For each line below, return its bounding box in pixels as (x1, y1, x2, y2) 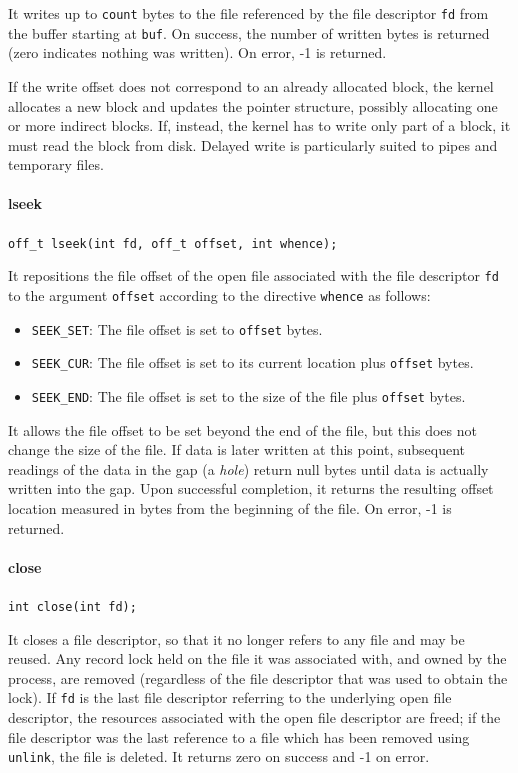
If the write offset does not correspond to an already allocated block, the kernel (8, 75, 494, 96)
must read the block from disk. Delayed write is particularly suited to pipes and (8, 134, 498, 155)
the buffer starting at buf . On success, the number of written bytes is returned (8, 22, 490, 43)
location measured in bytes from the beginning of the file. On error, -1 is (8, 497, 452, 518)
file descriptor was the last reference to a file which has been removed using (8, 726, 470, 747)
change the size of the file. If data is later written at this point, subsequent (8, 439, 466, 460)
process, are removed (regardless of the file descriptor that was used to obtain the (8, 667, 508, 688)
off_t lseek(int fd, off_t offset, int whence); (8, 236, 338, 251)
